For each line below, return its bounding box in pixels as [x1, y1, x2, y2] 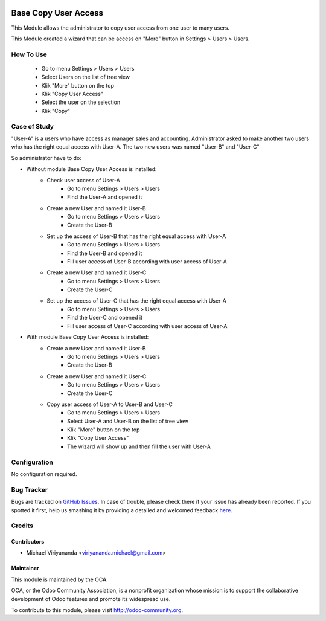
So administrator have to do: [11, 154, 81, 161]
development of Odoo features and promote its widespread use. [11, 595, 171, 602]
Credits [11, 521, 33, 530]
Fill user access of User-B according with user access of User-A [67, 258, 228, 265]
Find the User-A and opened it [67, 193, 142, 201]
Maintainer [11, 565, 39, 572]
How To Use [11, 50, 48, 59]
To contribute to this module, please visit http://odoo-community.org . [11, 607, 184, 614]
